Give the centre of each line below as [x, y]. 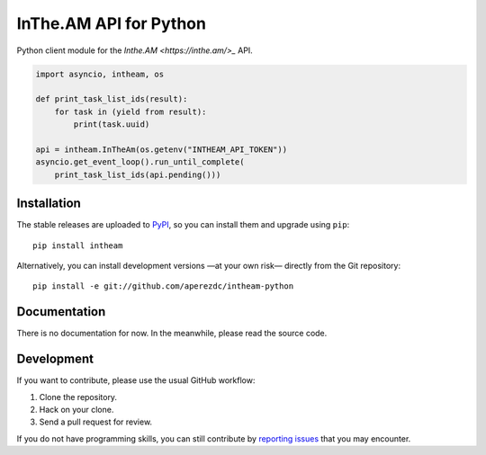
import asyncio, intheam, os [100, 74]
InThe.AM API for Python [112, 23]
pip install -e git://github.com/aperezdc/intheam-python [163, 286]
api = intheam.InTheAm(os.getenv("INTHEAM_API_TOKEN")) [162, 149]
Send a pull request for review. [96, 422]
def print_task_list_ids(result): [112, 99]
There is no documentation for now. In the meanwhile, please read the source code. [172, 334]
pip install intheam [78, 245]
